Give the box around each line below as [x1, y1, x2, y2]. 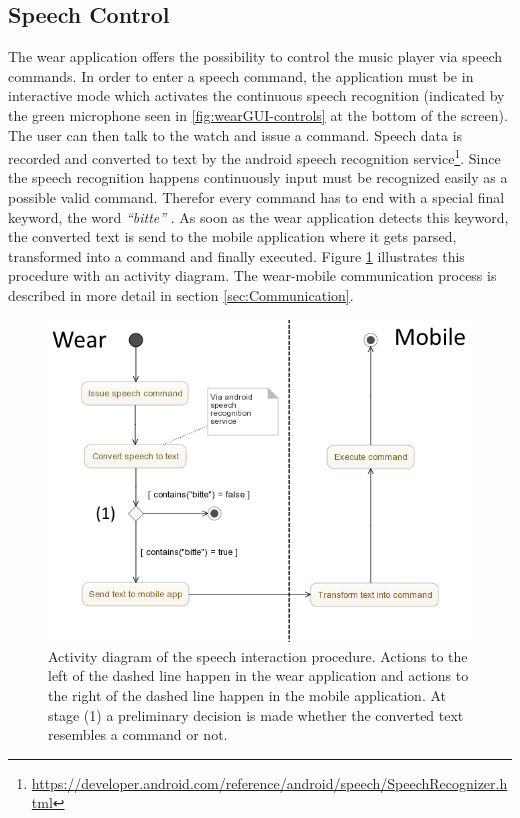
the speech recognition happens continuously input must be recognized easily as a [8, 167, 508, 188]
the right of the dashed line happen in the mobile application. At [48, 685, 446, 706]
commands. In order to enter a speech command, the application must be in [8, 65, 474, 86]
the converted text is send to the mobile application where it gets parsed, [8, 226, 457, 247]
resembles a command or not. [48, 724, 228, 745]
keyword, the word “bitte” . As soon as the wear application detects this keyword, [8, 206, 509, 227]
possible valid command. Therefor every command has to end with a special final [8, 187, 505, 208]
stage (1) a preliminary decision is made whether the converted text [48, 704, 464, 725]
